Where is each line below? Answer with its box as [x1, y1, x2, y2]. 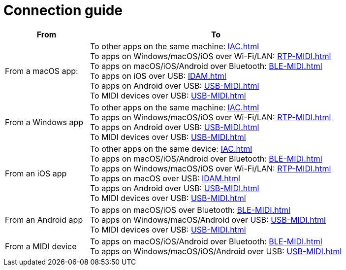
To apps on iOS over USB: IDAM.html [90, 70, 226, 81]
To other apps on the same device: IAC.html [90, 143, 252, 154]
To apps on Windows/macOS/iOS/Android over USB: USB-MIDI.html [90, 246, 342, 256]
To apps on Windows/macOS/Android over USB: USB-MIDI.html [90, 214, 326, 225]
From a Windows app [5, 117, 84, 127]
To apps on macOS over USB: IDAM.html [90, 173, 240, 183]
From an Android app [5, 214, 83, 225]
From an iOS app [5, 168, 67, 178]
